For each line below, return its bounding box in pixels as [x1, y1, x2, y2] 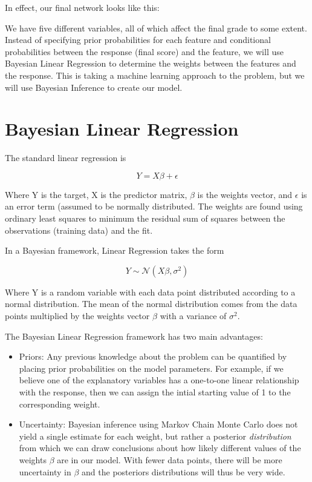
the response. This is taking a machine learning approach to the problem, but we [5, 68, 305, 81]
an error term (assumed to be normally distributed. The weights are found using [5, 200, 303, 213]
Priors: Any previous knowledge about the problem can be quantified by [19, 350, 287, 363]
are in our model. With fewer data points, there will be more [57, 453, 282, 466]
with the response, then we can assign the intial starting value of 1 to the [19, 386, 291, 398]
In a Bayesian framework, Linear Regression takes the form [5, 244, 224, 257]
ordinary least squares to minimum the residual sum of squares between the [5, 212, 285, 225]
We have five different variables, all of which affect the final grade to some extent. [5, 21, 307, 34]
